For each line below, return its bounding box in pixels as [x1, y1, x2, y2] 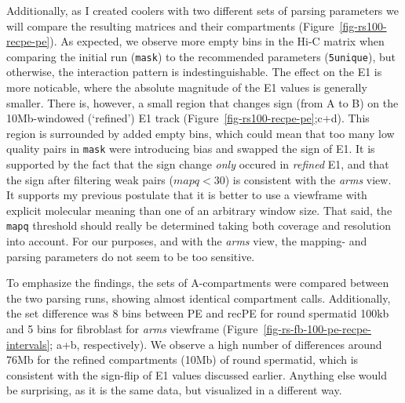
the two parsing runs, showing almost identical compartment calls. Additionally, [6, 289, 391, 306]
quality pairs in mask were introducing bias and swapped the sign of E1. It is [6, 140, 375, 157]
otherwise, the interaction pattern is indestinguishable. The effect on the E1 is [6, 64, 382, 80]
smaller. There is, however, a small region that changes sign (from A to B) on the [6, 94, 399, 111]
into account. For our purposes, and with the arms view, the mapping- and [6, 233, 367, 249]
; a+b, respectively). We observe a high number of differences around [49, 336, 382, 352]
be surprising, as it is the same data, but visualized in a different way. [6, 382, 342, 398]
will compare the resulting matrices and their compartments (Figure [6, 17, 334, 34]
